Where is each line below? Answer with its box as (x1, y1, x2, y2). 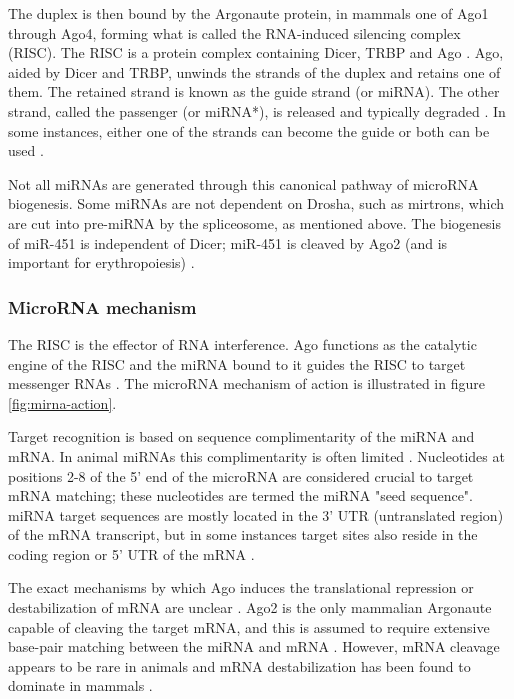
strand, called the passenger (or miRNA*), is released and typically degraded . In (8, 100, 506, 121)
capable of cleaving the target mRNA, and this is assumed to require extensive (8, 616, 490, 637)
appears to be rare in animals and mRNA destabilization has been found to (8, 655, 471, 676)
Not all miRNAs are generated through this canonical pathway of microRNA (8, 173, 479, 194)
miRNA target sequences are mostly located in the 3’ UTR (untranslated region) (8, 504, 504, 525)
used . (8, 140, 44, 161)
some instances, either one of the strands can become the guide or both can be (8, 120, 490, 141)
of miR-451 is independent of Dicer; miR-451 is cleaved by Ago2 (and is (8, 232, 448, 253)
